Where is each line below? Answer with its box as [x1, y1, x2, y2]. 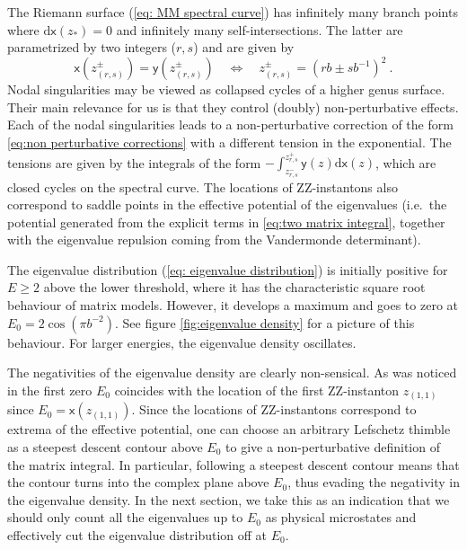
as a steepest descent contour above [7, 437, 203, 456]
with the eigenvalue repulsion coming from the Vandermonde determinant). [7, 230, 421, 249]
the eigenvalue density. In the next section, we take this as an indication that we [7, 490, 450, 509]
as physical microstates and [265, 508, 417, 527]
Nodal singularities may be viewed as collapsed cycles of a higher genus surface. [7, 80, 445, 99]
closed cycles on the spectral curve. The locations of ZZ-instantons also [7, 177, 398, 196]
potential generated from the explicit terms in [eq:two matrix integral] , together [7, 212, 445, 231]
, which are [375, 153, 436, 172]
